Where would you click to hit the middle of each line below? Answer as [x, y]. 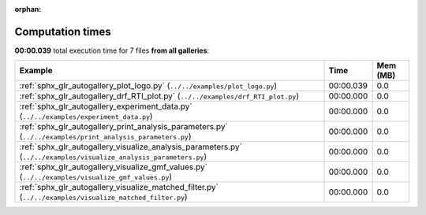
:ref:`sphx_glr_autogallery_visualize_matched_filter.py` [119, 187]
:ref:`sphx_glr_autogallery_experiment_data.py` [106, 106]
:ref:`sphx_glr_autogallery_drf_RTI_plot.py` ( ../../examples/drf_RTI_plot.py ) [159, 96]
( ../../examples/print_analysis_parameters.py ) [105, 136]
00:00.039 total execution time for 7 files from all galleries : [112, 50]
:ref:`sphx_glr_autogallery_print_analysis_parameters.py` [123, 127]
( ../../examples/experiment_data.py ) [86, 117]
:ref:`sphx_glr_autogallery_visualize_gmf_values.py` [114, 167]
